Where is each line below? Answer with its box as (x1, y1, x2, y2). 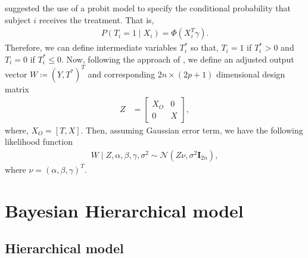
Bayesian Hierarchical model (5, 198, 244, 222)
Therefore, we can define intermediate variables (5, 41, 177, 54)
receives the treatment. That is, (39, 13, 154, 26)
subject (5, 13, 31, 26)
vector (5, 67, 27, 80)
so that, (190, 41, 219, 54)
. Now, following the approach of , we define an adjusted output (61, 52, 294, 65)
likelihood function (5, 135, 73, 148)
